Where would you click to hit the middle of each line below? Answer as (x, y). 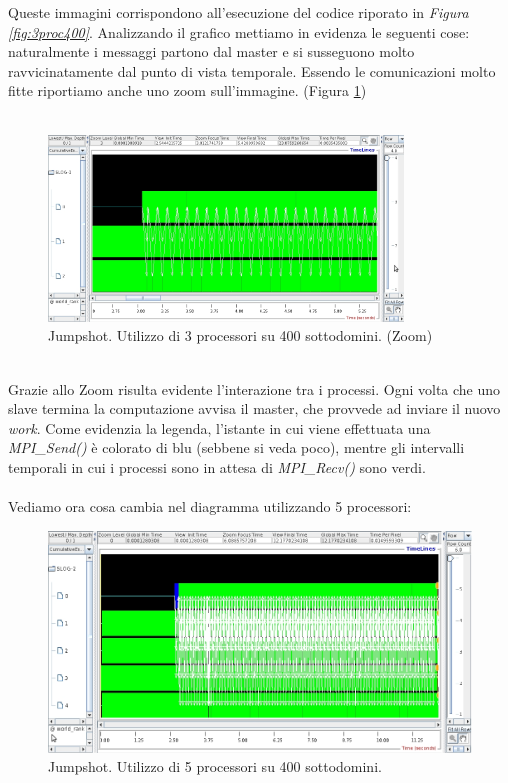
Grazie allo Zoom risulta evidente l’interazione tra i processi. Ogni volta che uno (254, 388)
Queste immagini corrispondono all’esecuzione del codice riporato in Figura (238, 12)
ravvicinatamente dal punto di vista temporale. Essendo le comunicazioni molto (252, 70)
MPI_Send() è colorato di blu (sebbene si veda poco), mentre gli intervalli (236, 447)
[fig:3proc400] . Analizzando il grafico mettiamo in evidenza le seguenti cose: (239, 31)
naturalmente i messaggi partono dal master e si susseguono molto (211, 51)
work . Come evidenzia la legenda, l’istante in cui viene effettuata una (219, 427)
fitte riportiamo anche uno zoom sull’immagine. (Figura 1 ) (187, 90)
